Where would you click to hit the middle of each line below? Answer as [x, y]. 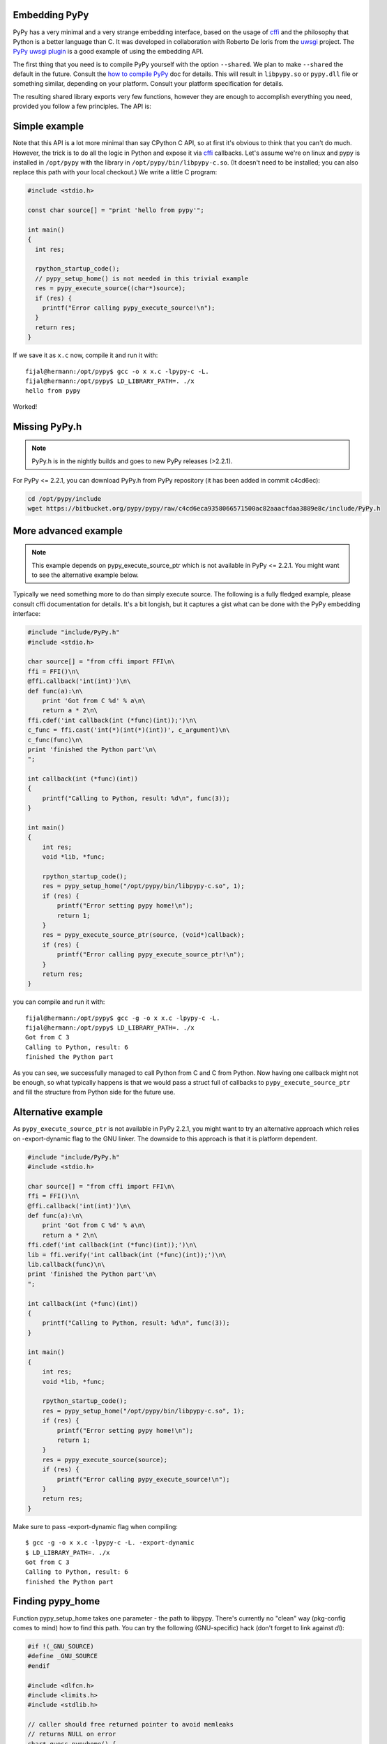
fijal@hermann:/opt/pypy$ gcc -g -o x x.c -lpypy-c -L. [123, 1018]
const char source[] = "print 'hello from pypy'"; [116, 210]
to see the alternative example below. [85, 575]
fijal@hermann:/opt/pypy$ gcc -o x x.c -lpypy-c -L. [117, 371]
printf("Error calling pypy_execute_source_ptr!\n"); [151, 955]
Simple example [48, 127]
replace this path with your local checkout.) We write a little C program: [115, 172]
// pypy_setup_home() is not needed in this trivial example [142, 278]
